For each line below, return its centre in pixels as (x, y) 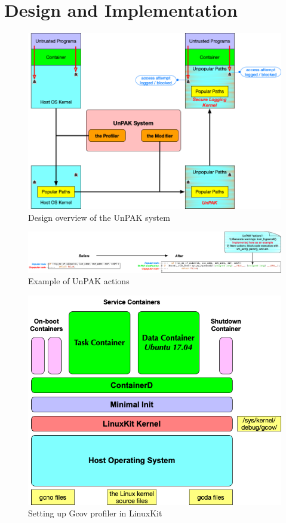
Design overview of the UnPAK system (99, 217)
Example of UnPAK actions (79, 281)
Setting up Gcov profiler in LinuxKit (95, 513)
